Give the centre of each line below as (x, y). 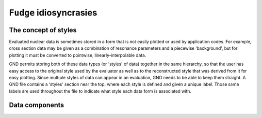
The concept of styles (43, 30)
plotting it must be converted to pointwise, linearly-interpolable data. (78, 55)
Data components (36, 105)
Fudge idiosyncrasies (53, 13)
